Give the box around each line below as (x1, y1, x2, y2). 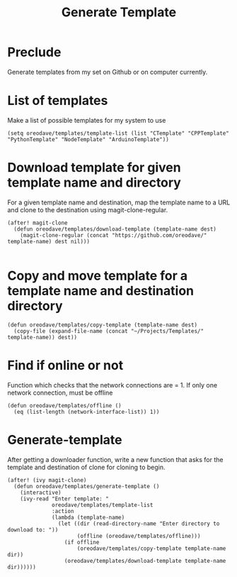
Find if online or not (7, 357, 124, 373)
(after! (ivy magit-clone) (7, 476, 87, 483)
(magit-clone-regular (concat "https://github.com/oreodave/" (20, 231, 207, 238)
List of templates (7, 93, 108, 109)
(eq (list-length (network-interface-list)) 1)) (13, 408, 160, 415)
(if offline (64, 539, 100, 546)
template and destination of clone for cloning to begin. (7, 463, 166, 471)
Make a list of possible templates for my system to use (7, 116, 166, 124)
